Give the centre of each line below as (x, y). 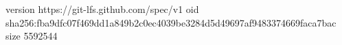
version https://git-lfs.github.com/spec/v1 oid (102, 9)
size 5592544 (32, 36)
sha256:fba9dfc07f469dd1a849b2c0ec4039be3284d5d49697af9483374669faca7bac (171, 22)
